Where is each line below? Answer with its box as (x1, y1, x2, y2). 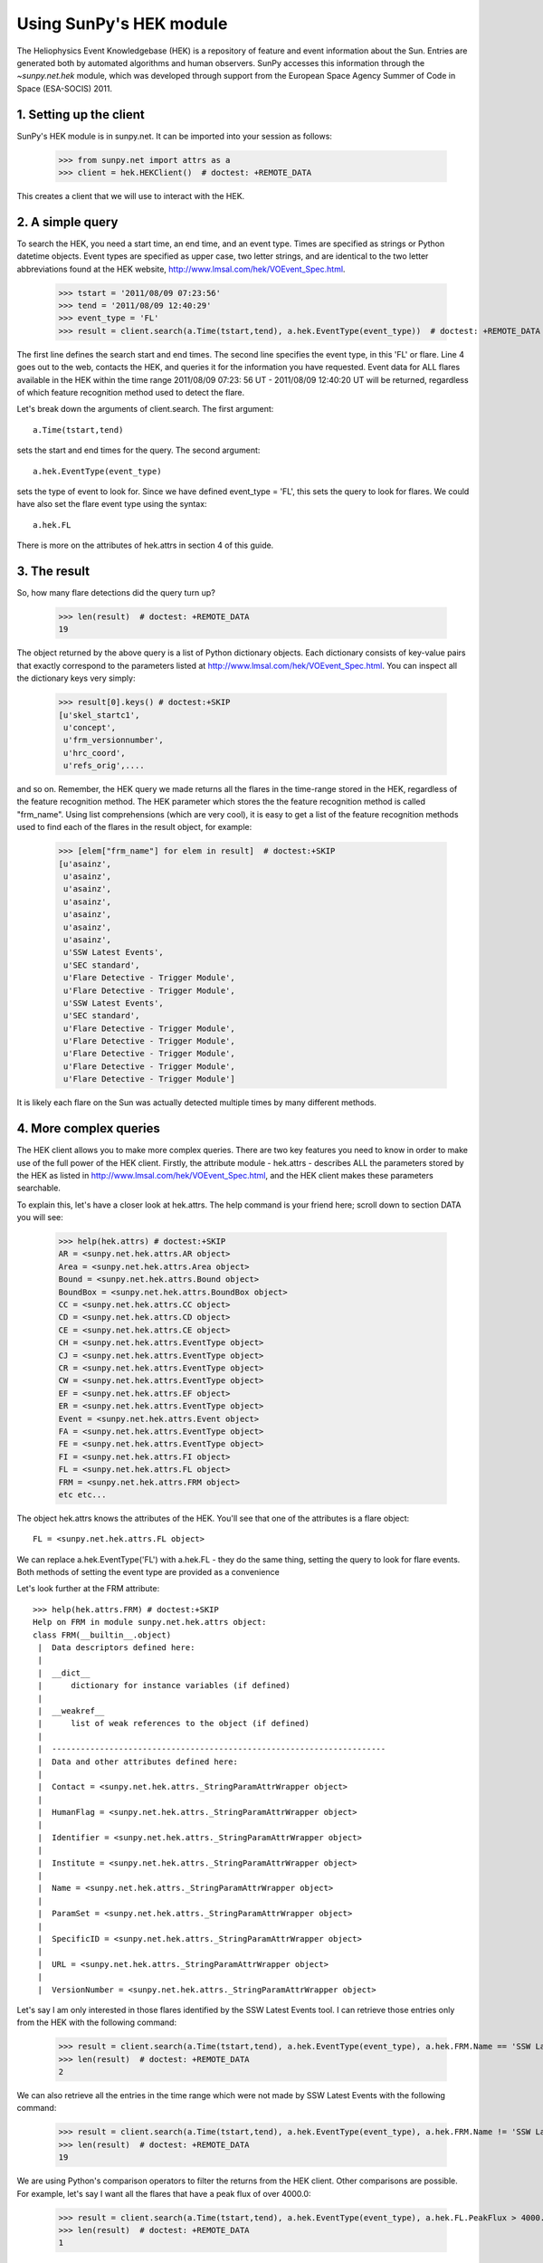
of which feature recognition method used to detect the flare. (16, 387, 244, 397)
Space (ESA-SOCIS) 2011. (16, 82, 113, 94)
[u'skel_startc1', (58, 710, 140, 720)
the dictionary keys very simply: (16, 673, 136, 683)
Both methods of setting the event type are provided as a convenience (16, 1567, 280, 1578)
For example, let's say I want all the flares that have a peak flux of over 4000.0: (16, 2188, 311, 2199)
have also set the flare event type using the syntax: (16, 499, 207, 510)
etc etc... (58, 1489, 107, 1500)
